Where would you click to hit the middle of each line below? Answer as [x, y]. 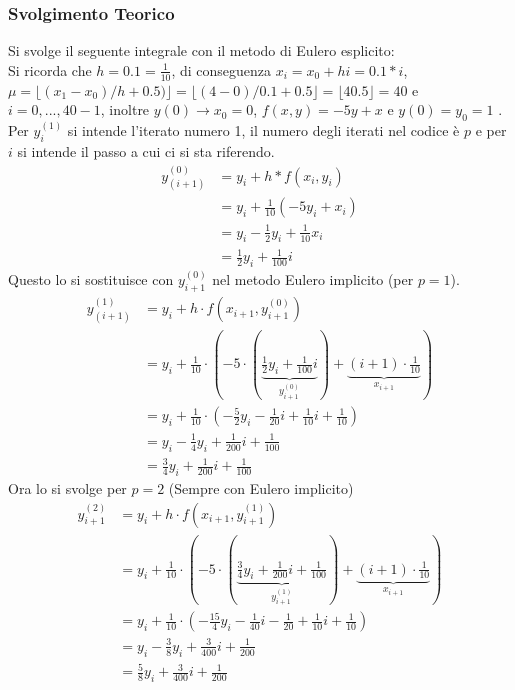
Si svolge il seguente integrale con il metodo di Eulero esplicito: [201, 50]
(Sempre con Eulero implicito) [261, 488]
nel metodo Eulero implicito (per [313, 279]
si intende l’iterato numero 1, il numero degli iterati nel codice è [263, 130]
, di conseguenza [221, 69]
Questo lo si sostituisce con [91, 279]
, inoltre [125, 109]
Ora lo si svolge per [67, 488]
